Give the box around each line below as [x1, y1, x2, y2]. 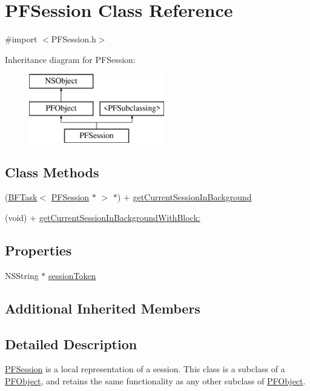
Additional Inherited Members [5, 298, 200, 317]
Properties [5, 241, 72, 260]
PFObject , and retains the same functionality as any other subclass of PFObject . [5, 375, 306, 387]
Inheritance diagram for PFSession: [5, 53, 136, 65]
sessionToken [48, 269, 96, 281]
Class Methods [5, 162, 99, 181]
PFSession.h [51, 33, 96, 45]
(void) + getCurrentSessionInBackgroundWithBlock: [5, 211, 200, 224]
